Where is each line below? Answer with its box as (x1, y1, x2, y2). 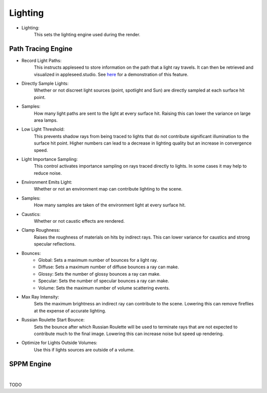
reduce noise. (34, 170, 62, 176)
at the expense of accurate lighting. (34, 307, 106, 314)
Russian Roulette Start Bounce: (21, 317, 85, 323)
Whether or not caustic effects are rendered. (34, 218, 125, 224)
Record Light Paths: (21, 57, 62, 63)
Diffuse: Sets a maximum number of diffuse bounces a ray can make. (38, 264, 179, 270)
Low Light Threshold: (21, 126, 65, 132)
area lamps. (34, 117, 58, 123)
